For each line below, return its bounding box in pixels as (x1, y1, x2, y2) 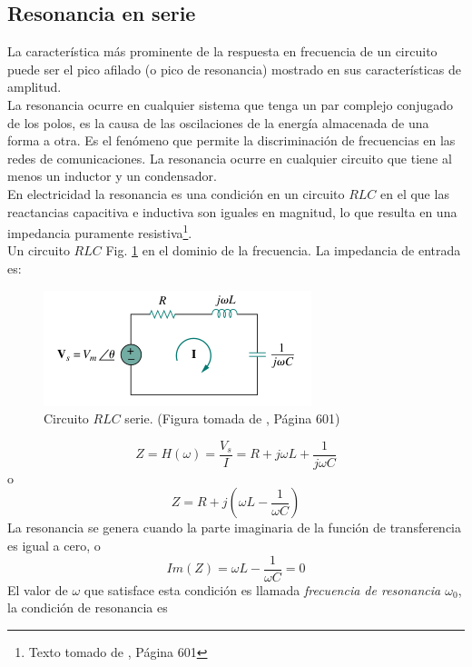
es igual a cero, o (7, 536, 101, 555)
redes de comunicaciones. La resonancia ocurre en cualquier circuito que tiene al (7, 148, 452, 167)
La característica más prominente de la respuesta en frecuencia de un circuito (7, 42, 438, 61)
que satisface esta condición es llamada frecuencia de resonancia (84, 580, 441, 599)
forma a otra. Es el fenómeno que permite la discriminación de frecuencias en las (7, 131, 456, 150)
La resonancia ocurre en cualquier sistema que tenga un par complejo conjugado (7, 95, 454, 114)
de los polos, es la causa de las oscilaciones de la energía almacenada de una (7, 113, 429, 132)
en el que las (380, 184, 449, 203)
